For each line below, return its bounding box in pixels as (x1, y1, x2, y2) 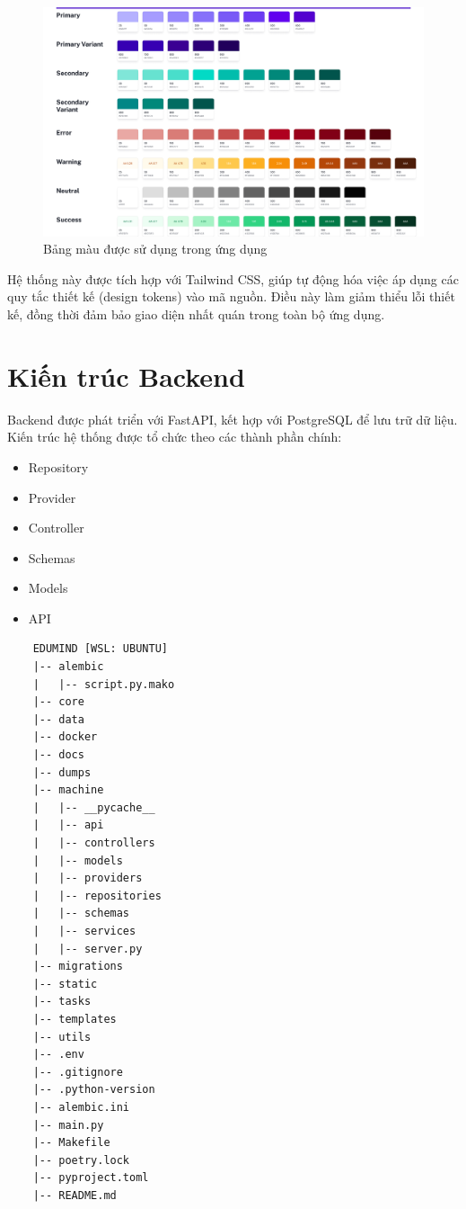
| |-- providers (32, 872, 143, 885)
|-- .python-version (32, 1083, 155, 1097)
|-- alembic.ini (32, 1100, 130, 1114)
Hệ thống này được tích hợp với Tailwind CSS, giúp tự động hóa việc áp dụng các (7, 269, 459, 288)
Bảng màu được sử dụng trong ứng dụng (43, 239, 268, 258)
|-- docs (32, 748, 84, 762)
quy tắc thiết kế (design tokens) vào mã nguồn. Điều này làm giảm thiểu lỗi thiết (7, 287, 455, 306)
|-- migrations (32, 960, 123, 973)
